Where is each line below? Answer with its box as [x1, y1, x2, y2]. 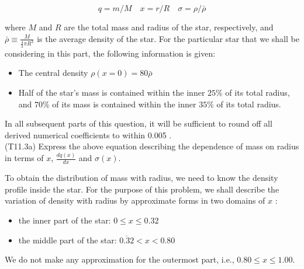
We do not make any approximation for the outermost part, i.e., [5, 253, 234, 265]
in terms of [5, 152, 44, 164]
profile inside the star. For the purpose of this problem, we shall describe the [5, 183, 279, 195]
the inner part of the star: [18, 214, 111, 226]
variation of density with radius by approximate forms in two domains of [5, 194, 265, 207]
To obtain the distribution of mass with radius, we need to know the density [5, 172, 278, 184]
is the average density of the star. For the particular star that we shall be [37, 32, 299, 44]
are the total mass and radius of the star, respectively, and [64, 21, 274, 33]
